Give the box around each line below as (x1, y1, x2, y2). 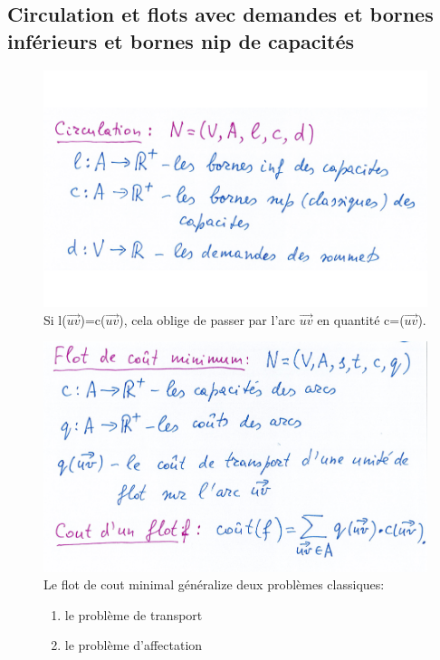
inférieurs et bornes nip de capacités (7, 26, 355, 54)
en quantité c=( (317, 310, 405, 329)
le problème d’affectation (64, 636, 203, 655)
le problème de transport (64, 605, 203, 624)
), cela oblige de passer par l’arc (119, 310, 296, 329)
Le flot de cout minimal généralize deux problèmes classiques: (43, 575, 385, 594)
